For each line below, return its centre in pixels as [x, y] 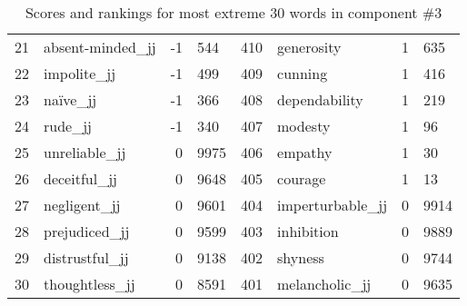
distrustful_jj [86, 257]
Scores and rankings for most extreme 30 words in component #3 [233, 12]
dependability [320, 99]
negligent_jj [82, 205]
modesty [304, 126]
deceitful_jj [80, 178]
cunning [303, 73]
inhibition [308, 231]
